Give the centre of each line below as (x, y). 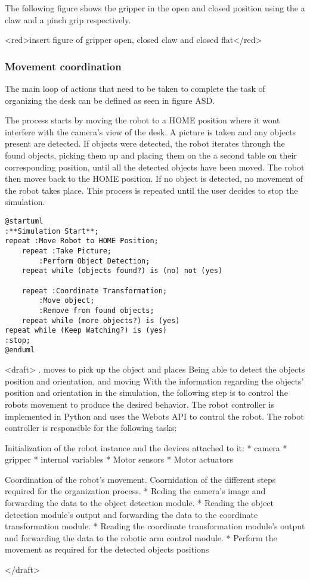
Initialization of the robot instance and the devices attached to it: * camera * (146, 447)
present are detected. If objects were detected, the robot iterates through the (145, 143)
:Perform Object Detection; (94, 261)
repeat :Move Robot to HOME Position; (82, 241)
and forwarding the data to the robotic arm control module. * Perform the (141, 537)
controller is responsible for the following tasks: (91, 428)
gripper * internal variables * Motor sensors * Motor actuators (119, 459)
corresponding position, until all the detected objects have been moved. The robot (155, 167)
